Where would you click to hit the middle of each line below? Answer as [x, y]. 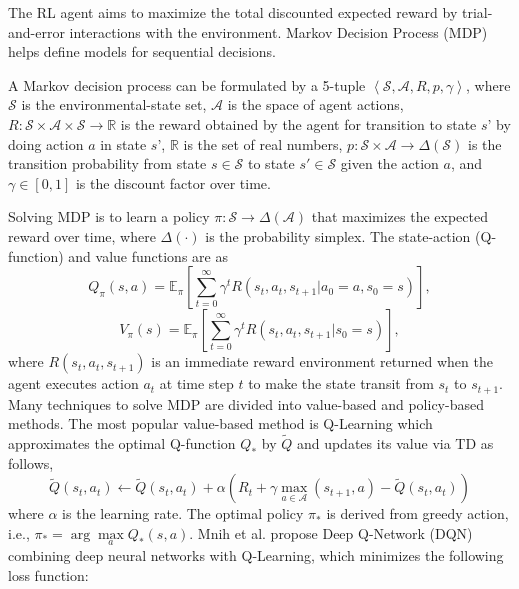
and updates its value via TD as [395, 442]
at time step [196, 383]
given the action [389, 163]
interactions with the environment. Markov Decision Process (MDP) [278, 31]
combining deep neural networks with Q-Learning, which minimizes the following [256, 554]
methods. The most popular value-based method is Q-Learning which [220, 423]
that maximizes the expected [399, 216]
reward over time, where [82, 235]
